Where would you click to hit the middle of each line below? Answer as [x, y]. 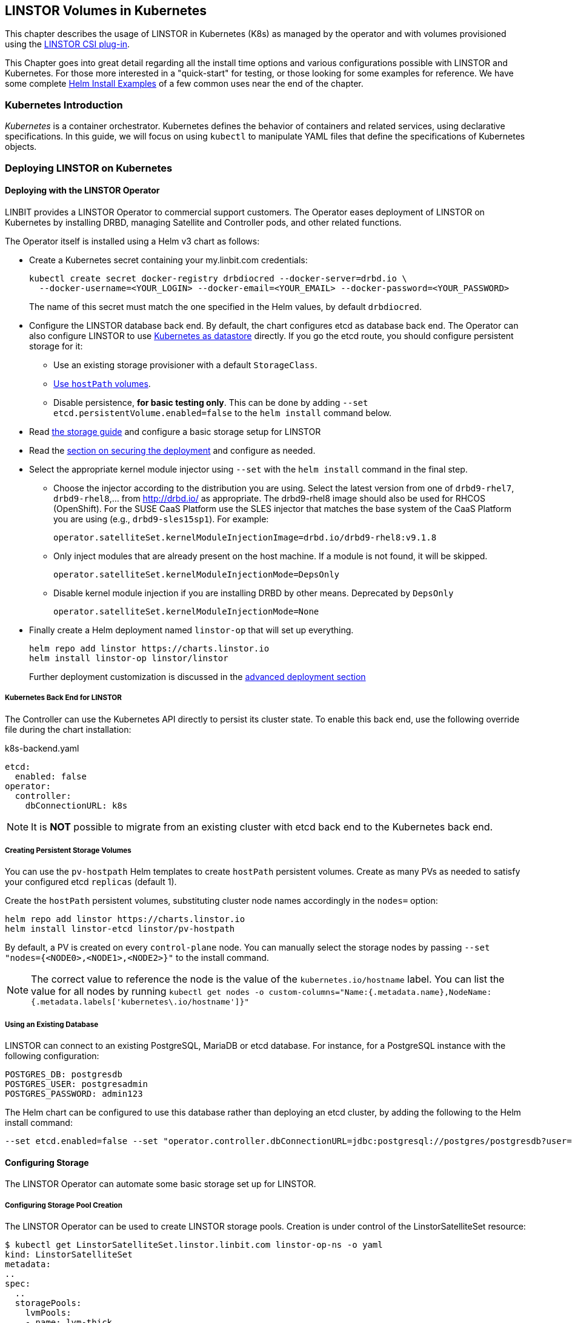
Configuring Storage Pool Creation [64, 1205]
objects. [21, 147]
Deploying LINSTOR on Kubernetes [89, 168]
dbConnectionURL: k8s [76, 805]
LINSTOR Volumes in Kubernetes [106, 11]
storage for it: [56, 346]
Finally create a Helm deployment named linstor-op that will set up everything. [191, 630]
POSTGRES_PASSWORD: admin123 [74, 1094]
